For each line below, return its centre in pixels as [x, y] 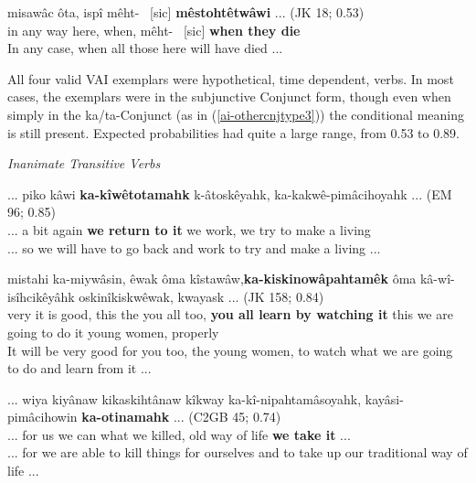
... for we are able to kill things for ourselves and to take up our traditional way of [238, 452]
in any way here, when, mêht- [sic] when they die [154, 30]
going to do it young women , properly [113, 332]
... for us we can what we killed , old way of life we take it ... [179, 434]
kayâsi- [384, 398]
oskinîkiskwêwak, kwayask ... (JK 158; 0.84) [201, 296]
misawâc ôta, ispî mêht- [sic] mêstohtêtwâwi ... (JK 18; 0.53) [186, 12]
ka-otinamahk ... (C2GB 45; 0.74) [181, 417]
